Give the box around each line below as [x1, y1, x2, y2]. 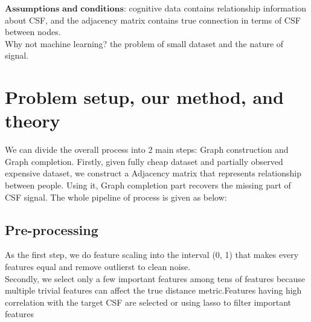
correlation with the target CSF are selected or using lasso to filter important [5, 295, 292, 308]
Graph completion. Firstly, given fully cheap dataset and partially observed [5, 155, 283, 167]
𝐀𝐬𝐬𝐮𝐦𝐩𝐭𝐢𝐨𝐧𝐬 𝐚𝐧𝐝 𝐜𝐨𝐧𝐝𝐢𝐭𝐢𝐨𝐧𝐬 [5, 5, 124, 13]
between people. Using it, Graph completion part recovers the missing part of [5, 179, 291, 192]
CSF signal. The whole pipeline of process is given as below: [5, 190, 227, 203]
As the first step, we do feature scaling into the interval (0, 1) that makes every [5, 248, 299, 261]
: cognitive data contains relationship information [123, 2, 306, 14]
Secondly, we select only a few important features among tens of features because [5, 272, 306, 285]
